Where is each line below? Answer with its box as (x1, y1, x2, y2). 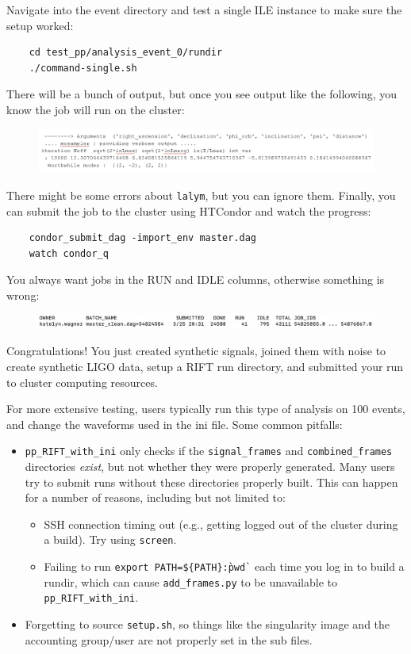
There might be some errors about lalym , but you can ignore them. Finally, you (6, 187, 396, 204)
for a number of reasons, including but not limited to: (25, 489, 286, 506)
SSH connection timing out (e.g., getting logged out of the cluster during (44, 515, 398, 532)
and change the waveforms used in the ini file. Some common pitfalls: (6, 415, 343, 432)
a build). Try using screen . (44, 531, 177, 548)
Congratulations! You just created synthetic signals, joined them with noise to (6, 342, 386, 359)
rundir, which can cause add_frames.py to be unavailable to (44, 573, 337, 590)
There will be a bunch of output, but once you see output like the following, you (6, 86, 398, 102)
